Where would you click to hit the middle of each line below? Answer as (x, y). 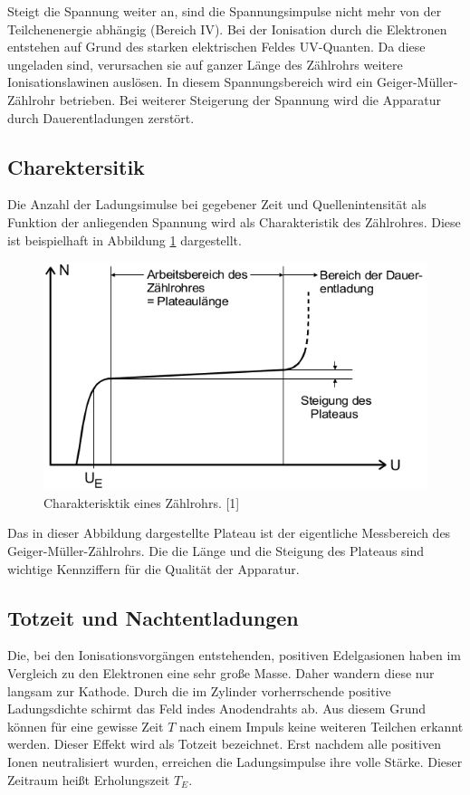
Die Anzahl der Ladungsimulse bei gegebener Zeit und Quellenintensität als (217, 204)
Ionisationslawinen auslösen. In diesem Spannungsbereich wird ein (190, 82)
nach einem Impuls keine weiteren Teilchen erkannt (321, 726)
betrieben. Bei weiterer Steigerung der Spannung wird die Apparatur (250, 99)
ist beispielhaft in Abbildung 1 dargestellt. (125, 239)
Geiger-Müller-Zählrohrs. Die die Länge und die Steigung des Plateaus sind (216, 550)
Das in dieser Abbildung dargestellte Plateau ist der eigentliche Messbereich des (229, 533)
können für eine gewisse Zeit (86, 726)
